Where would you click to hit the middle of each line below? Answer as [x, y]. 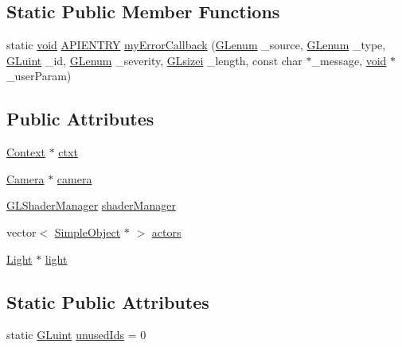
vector [21, 231]
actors [166, 231]
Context [26, 152]
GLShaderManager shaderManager [91, 205]
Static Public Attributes [108, 301]
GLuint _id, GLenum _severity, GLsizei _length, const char [154, 60]
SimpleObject [88, 231]
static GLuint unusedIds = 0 [76, 335]
